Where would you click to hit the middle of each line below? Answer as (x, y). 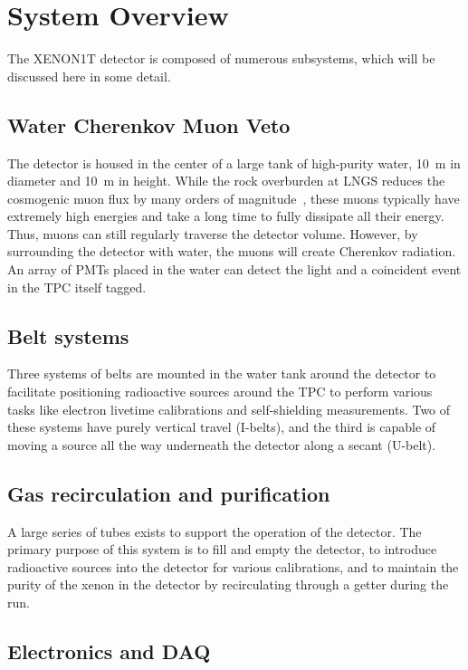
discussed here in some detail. (89, 76)
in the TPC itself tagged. (77, 287)
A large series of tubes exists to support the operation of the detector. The (215, 531)
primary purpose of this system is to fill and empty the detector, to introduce (222, 549)
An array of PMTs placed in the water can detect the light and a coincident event (234, 269)
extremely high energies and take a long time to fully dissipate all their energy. (226, 216)
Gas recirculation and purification (169, 493)
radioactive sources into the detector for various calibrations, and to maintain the (233, 566)
